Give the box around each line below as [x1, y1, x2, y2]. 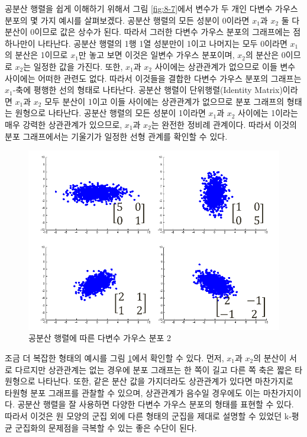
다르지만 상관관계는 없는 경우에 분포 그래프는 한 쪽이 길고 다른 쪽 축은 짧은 [15, 363, 292, 375]
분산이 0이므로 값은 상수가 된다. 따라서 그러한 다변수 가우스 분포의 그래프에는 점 [5, 25, 301, 38]
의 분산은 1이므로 [5, 49, 68, 61]
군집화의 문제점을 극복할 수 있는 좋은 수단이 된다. [15, 421, 197, 433]
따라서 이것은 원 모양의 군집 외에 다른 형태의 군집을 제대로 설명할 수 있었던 [5, 409, 282, 422]
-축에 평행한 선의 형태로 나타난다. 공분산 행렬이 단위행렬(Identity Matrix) [12, 83, 283, 96]
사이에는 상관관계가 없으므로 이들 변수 [154, 60, 296, 72]
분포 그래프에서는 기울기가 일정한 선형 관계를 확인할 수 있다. [5, 130, 228, 142]
